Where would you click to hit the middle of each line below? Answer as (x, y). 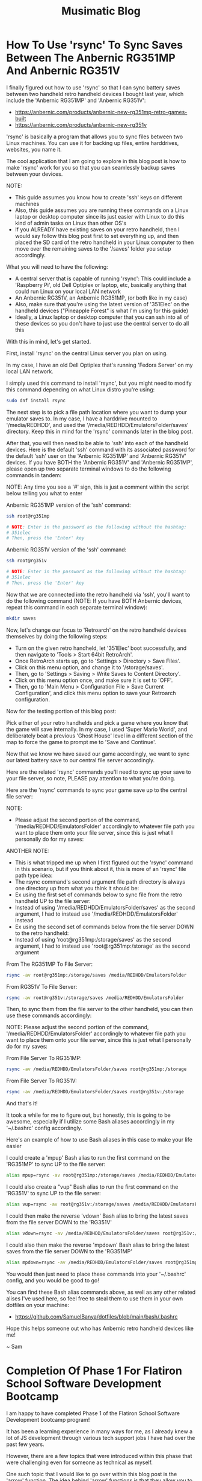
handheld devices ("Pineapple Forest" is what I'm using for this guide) (101, 310)
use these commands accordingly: (49, 1015)
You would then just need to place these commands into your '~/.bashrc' (96, 1274)
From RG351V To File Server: (42, 986)
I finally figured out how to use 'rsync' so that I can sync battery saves (93, 87)
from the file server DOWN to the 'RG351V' (59, 1222)
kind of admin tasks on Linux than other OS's (71, 223)
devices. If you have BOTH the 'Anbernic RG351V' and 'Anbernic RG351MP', (100, 462)
